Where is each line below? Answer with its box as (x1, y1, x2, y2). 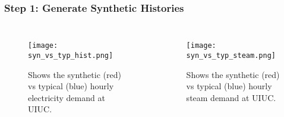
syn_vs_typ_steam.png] (186, 51, 276, 60)
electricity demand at (28, 91, 105, 103)
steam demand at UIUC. (186, 91, 276, 103)
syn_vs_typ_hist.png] (28, 51, 113, 60)
